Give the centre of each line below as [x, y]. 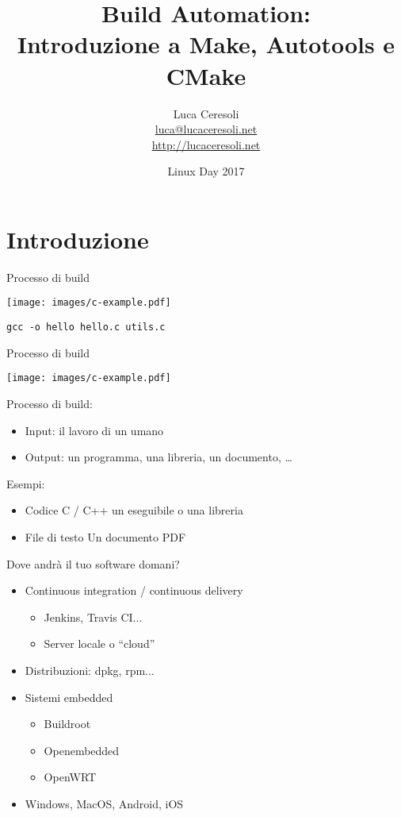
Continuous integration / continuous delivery [134, 590]
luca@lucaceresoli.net [206, 129]
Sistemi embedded [69, 697]
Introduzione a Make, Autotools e [206, 44]
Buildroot [67, 724]
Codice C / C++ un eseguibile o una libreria [134, 510]
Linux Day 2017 [206, 171]
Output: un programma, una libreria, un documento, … [158, 457]
